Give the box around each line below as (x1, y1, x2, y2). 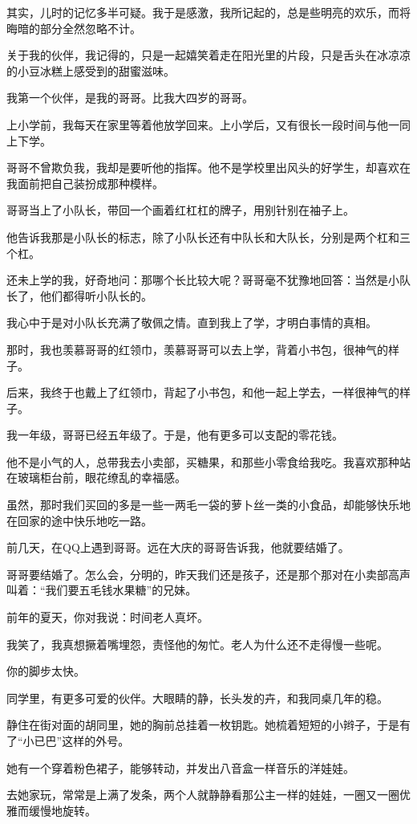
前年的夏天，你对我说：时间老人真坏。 (6, 609, 208, 626)
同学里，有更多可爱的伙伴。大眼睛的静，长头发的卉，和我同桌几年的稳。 (6, 689, 388, 706)
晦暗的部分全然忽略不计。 (6, 19, 141, 36)
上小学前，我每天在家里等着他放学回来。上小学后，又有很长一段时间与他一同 (6, 116, 411, 133)
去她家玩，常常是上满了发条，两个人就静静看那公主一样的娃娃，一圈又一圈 (6, 786, 399, 803)
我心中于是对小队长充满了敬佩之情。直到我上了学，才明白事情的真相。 (6, 314, 377, 331)
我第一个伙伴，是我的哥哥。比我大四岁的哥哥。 (6, 89, 253, 106)
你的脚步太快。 (6, 663, 85, 679)
